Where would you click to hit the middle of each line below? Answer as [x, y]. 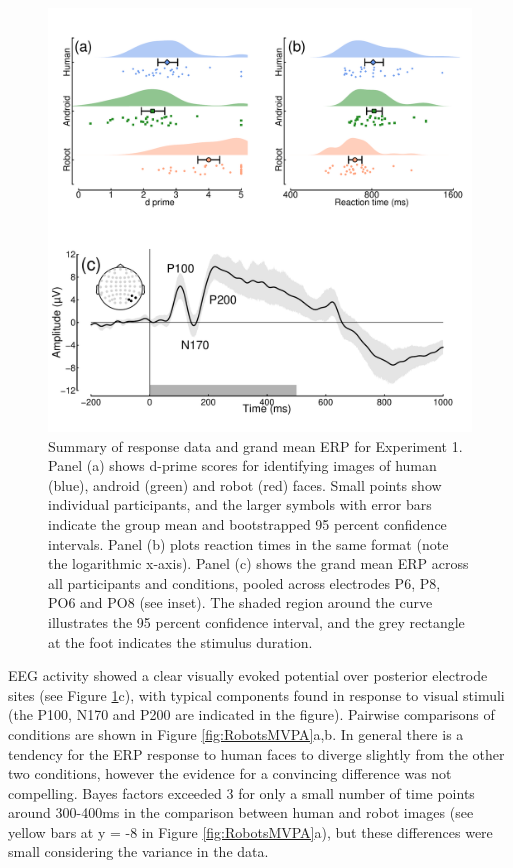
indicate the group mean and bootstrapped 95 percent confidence [247, 523]
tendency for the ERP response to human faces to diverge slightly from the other [256, 753]
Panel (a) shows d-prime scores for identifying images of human [242, 465]
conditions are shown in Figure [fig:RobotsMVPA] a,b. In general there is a [236, 733]
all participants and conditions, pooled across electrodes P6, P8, [244, 582]
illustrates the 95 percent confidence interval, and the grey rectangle [256, 621]
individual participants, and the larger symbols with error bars [240, 504]
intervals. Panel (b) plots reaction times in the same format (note [248, 543]
